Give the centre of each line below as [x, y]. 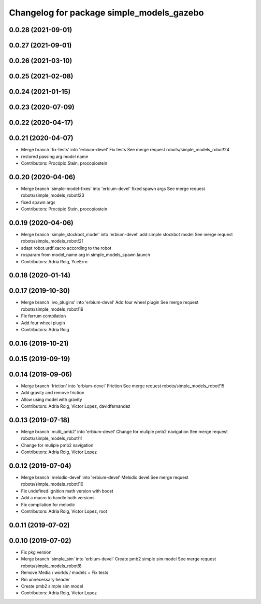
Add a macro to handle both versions [58, 498]
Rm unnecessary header [45, 579]
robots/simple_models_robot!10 [52, 484]
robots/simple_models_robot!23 [53, 195]
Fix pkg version [36, 552]
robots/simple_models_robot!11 [52, 438]
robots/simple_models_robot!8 [51, 566]
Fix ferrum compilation [43, 316]
